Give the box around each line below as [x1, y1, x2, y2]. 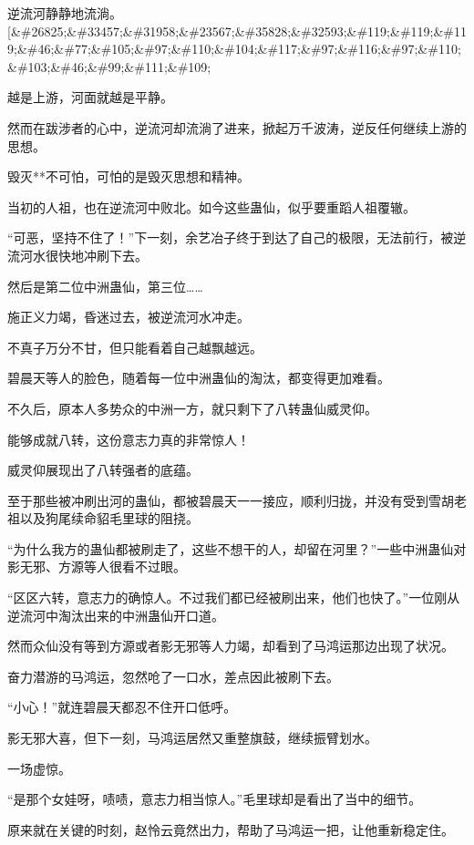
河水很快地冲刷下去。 [19, 245, 148, 264]
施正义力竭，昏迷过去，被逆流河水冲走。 [7, 307, 250, 326]
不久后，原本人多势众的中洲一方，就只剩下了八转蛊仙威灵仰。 [7, 398, 377, 417]
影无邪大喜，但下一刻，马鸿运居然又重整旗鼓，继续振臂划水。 [7, 728, 377, 747]
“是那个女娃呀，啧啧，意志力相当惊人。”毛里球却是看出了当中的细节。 [7, 789, 422, 809]
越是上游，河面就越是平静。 [7, 88, 173, 107]
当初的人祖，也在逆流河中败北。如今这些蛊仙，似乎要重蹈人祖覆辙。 [7, 197, 416, 216]
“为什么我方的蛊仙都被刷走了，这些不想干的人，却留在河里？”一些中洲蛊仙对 [7, 539, 467, 558]
